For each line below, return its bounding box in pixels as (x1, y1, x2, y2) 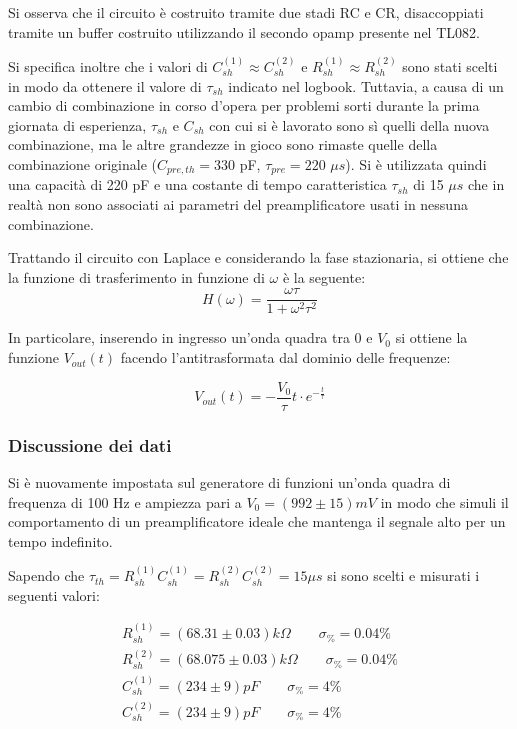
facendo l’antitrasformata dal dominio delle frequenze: (120, 347, 451, 368)
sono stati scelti (402, 56, 498, 76)
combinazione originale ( (8, 153, 157, 174)
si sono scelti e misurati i (327, 565, 480, 586)
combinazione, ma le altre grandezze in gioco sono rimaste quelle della (8, 134, 438, 155)
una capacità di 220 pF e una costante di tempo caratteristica (8, 174, 387, 195)
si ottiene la (395, 327, 468, 348)
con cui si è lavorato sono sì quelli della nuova (209, 114, 490, 135)
